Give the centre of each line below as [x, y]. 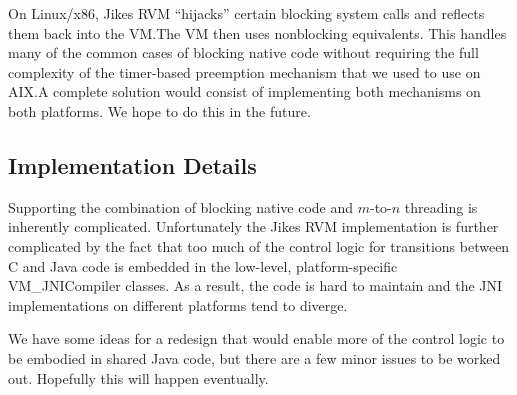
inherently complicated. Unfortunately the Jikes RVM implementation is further [253, 226]
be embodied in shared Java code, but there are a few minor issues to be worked [254, 357]
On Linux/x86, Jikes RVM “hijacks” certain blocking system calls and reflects [246, 13]
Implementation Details [132, 164]
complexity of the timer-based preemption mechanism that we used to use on [244, 71]
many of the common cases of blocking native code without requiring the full [243, 52]
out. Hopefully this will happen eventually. [138, 377]
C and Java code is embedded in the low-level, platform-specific [203, 265]
